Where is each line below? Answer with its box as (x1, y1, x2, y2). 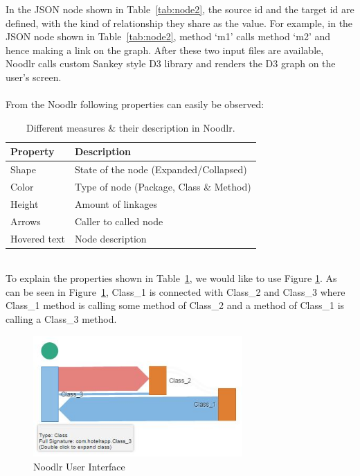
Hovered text (10, 231, 65, 245)
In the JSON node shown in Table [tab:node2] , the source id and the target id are (6, 2, 354, 16)
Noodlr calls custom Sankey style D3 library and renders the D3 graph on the (6, 56, 336, 71)
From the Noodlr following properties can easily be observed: (6, 97, 264, 112)
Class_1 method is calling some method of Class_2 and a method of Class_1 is (6, 298, 345, 312)
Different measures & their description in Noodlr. (26, 120, 235, 134)
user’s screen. (6, 69, 62, 84)
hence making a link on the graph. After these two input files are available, (6, 42, 324, 57)
